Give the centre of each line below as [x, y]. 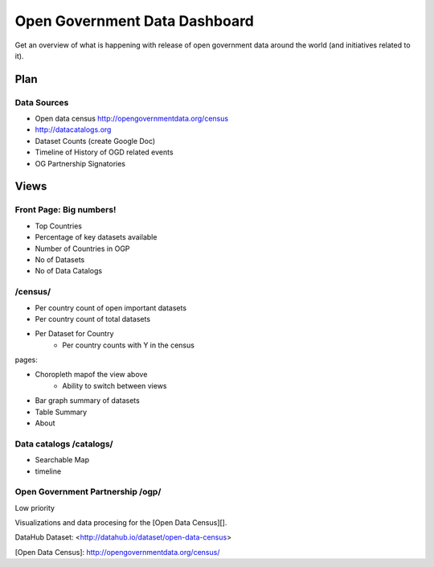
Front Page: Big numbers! [66, 210]
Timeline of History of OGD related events [104, 152]
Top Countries [58, 226]
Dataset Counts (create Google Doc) [95, 141]
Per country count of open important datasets [111, 308]
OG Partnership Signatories [80, 163]
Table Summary [61, 412]
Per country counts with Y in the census [128, 345]
